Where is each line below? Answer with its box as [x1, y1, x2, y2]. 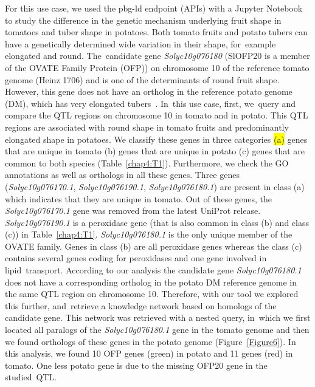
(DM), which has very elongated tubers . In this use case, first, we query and [5, 97, 296, 109]
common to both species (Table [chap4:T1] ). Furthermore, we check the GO [5, 156, 289, 169]
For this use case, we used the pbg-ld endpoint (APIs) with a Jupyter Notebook [5, 2, 303, 14]
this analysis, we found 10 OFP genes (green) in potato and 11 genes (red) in [5, 347, 293, 360]
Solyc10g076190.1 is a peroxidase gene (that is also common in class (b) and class [5, 216, 309, 228]
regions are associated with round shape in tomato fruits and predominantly [5, 120, 289, 133]
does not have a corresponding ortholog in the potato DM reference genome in [5, 275, 297, 288]
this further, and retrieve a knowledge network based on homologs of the [5, 299, 277, 312]
